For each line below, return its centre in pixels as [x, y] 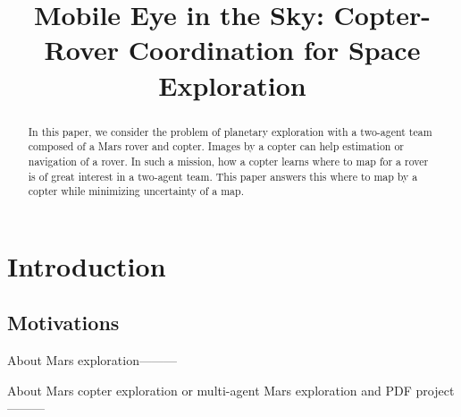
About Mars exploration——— [92, 360]
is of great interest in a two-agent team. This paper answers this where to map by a [223, 176]
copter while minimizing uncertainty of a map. [136, 191]
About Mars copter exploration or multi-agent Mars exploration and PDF [210, 390]
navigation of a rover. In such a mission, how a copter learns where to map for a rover [228, 161]
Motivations [63, 323]
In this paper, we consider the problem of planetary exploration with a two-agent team [230, 131]
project [435, 390]
